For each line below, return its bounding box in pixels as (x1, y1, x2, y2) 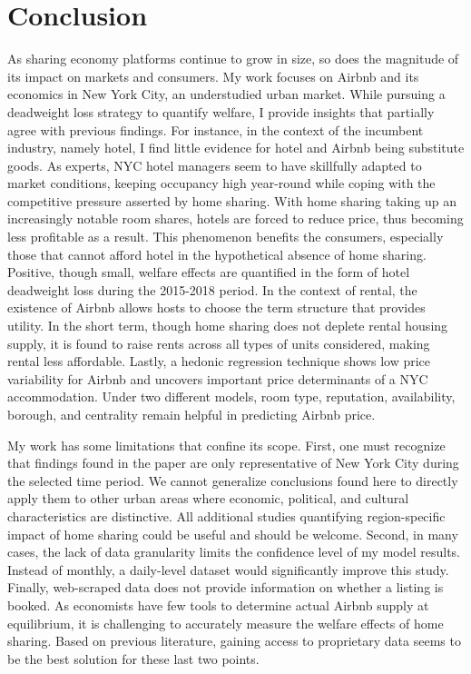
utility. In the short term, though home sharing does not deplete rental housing (7, 316, 448, 335)
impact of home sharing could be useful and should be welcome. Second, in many (7, 524, 458, 543)
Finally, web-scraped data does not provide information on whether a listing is (7, 578, 444, 597)
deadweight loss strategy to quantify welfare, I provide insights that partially (7, 102, 435, 121)
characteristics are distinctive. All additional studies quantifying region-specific (7, 506, 446, 525)
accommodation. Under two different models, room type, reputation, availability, (7, 387, 456, 406)
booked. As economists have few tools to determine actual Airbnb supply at (7, 595, 429, 614)
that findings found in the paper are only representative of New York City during (7, 453, 459, 472)
